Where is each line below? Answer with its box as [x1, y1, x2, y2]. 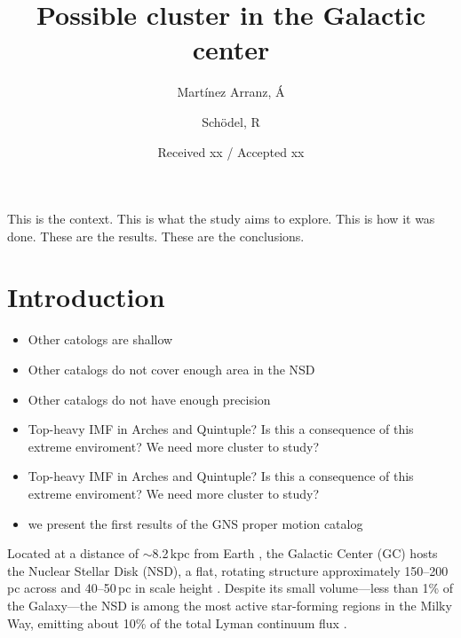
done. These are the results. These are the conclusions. [7, 226, 305, 245]
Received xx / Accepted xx [157, 142, 305, 161]
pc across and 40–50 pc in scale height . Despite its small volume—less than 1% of [7, 579, 454, 597]
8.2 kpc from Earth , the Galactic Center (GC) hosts [152, 544, 438, 563]
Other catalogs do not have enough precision [28, 390, 271, 408]
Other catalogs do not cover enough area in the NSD [28, 360, 315, 378]
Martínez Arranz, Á [177, 83, 285, 101]
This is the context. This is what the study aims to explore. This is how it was [7, 209, 435, 228]
